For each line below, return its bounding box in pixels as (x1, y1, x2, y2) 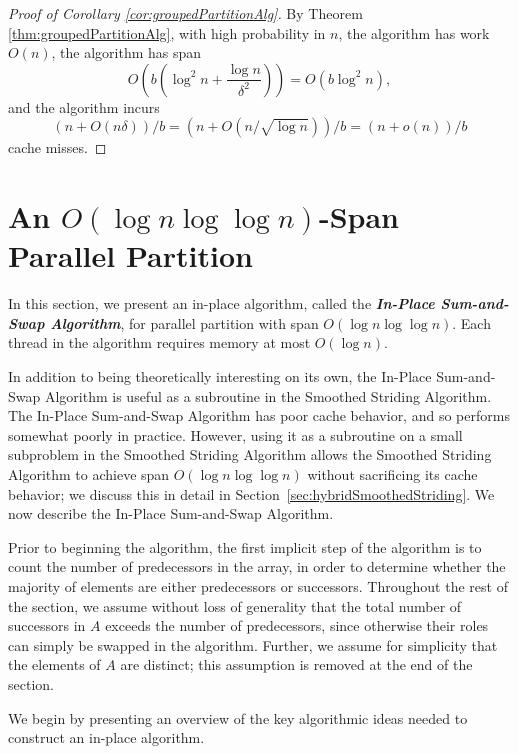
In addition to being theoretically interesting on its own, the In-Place (8, 366, 432, 387)
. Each (452, 312, 491, 333)
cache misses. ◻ (8, 137, 107, 158)
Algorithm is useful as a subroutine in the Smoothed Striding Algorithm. (44, 385, 492, 406)
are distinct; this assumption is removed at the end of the (120, 654, 473, 675)
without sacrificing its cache (307, 464, 478, 485)
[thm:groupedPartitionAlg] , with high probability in (8, 22, 326, 43)
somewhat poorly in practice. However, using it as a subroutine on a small (8, 424, 463, 445)
